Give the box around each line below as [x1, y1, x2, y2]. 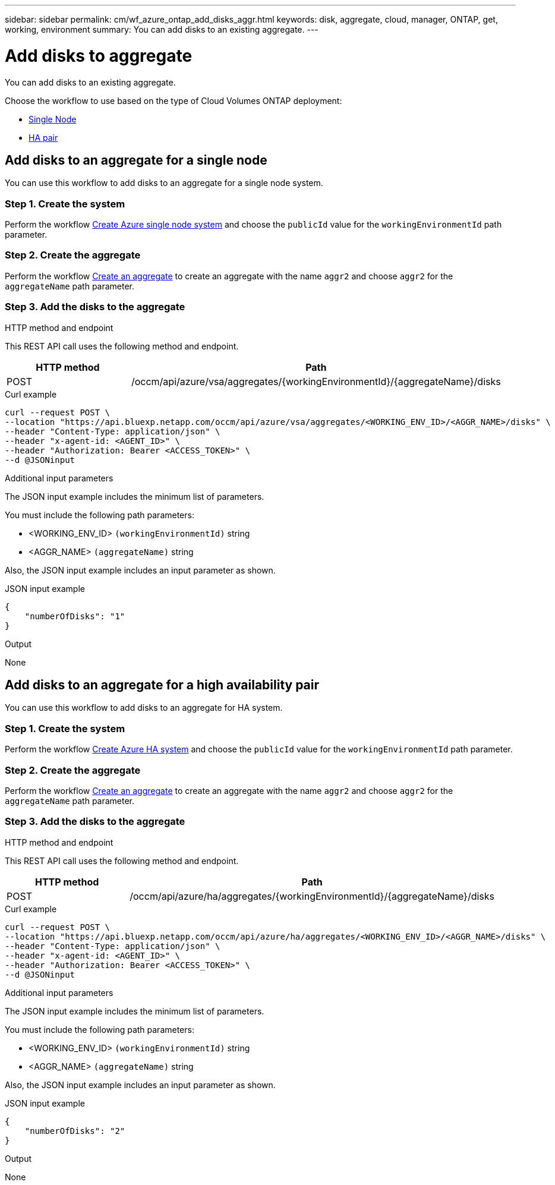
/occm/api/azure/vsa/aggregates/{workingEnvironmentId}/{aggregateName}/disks [131, 375, 501, 387]
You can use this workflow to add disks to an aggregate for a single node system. [5, 178, 323, 188]
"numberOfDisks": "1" [24, 611, 125, 621]
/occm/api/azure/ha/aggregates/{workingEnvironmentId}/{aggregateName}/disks [130, 890, 495, 902]
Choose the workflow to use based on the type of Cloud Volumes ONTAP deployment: [5, 95, 342, 106]
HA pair [29, 132, 58, 143]
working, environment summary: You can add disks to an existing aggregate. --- [5, 24, 319, 34]
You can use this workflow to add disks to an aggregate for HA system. [5, 702, 283, 713]
